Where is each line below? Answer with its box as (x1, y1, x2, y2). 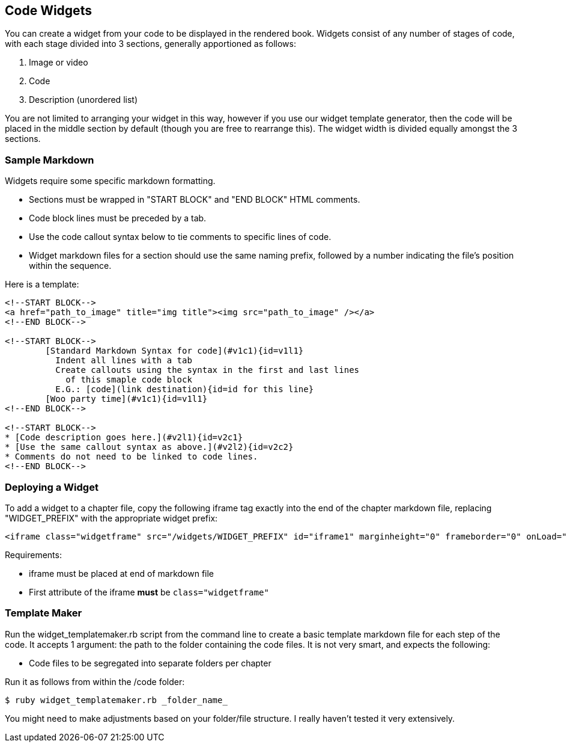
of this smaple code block (65, 375, 192, 385)
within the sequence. (29, 260, 112, 271)
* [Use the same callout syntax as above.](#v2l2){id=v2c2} (5, 442, 294, 452)
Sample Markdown (5, 153, 94, 166)
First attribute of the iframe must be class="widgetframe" (29, 586, 269, 597)
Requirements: (5, 549, 62, 560)
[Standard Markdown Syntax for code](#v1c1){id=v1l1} (45, 346, 304, 356)
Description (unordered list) (29, 94, 138, 105)
